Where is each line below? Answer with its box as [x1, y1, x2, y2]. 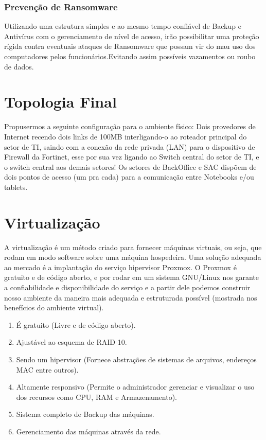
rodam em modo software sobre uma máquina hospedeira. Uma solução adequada [4, 252, 261, 262]
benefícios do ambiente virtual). [4, 302, 104, 313]
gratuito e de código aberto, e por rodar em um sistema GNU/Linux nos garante [4, 272, 259, 283]
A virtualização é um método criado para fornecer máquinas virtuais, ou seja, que [4, 241, 262, 252]
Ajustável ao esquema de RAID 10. [16, 337, 127, 347]
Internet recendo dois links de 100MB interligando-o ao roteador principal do [4, 131, 247, 142]
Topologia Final [4, 91, 117, 112]
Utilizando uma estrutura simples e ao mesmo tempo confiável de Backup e [4, 21, 241, 31]
